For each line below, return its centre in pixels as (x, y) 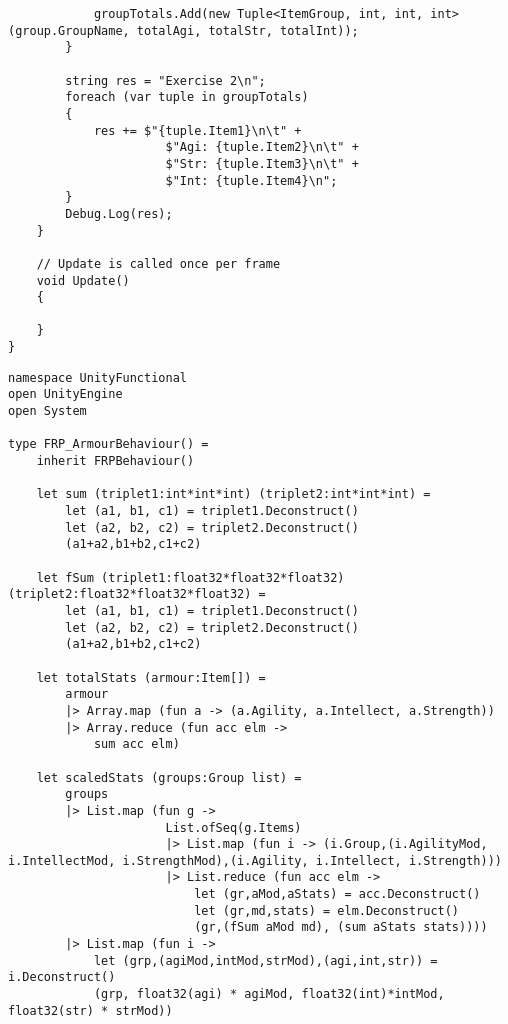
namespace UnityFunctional (97, 377)
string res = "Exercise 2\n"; (165, 80)
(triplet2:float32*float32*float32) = (137, 594)
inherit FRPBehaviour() (115, 461)
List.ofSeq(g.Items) (233, 827)
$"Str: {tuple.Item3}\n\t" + (262, 163)
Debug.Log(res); (119, 213)
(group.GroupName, (69, 30)
